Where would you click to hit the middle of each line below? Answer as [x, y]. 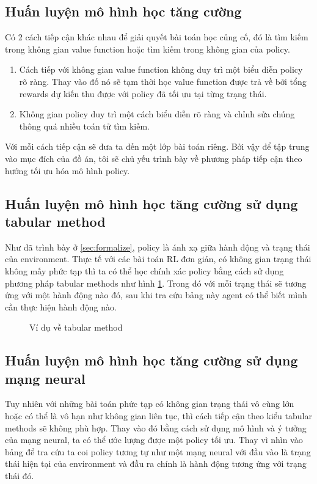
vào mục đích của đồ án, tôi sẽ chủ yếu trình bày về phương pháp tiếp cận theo [154, 158]
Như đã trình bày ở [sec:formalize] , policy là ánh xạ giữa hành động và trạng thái [158, 247]
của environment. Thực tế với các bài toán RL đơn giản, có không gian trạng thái [158, 259]
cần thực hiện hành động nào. [61, 306]
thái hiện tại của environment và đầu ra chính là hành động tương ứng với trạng [156, 464]
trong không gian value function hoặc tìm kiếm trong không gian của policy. [148, 49]
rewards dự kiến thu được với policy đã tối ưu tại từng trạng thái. [143, 93]
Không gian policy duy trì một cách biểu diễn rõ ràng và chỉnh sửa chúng [157, 114]
